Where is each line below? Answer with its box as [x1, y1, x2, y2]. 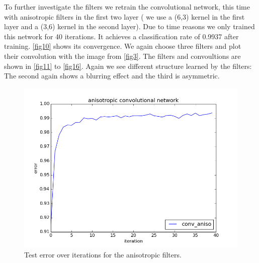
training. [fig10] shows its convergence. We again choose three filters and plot [4, 41, 241, 51]
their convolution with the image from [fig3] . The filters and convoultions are [4, 50, 241, 61]
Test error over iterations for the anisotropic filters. [24, 249, 182, 260]
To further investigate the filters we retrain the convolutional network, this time [4, 2, 250, 12]
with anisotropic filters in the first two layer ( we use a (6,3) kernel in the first [4, 11, 245, 22]
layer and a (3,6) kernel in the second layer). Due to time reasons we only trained [4, 21, 255, 32]
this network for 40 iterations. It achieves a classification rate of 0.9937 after [4, 31, 239, 41]
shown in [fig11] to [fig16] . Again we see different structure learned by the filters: [4, 60, 252, 71]
